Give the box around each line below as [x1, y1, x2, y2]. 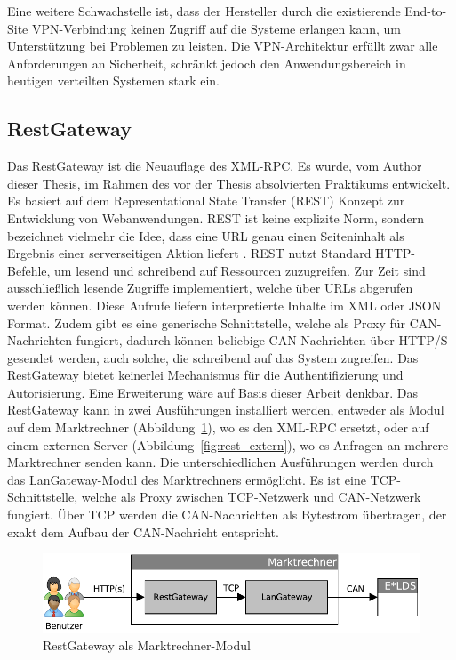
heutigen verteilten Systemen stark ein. [7, 71, 220, 90]
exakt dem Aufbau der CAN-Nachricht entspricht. [7, 522, 279, 541]
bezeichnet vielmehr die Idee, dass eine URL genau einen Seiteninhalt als [7, 226, 404, 245]
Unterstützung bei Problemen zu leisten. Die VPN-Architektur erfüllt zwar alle [7, 36, 438, 55]
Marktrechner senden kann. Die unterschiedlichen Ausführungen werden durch [7, 453, 434, 471]
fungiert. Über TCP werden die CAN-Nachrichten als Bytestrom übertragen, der [7, 505, 447, 524]
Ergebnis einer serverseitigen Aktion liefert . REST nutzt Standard [7, 244, 372, 262]
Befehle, [7, 261, 51, 279]
